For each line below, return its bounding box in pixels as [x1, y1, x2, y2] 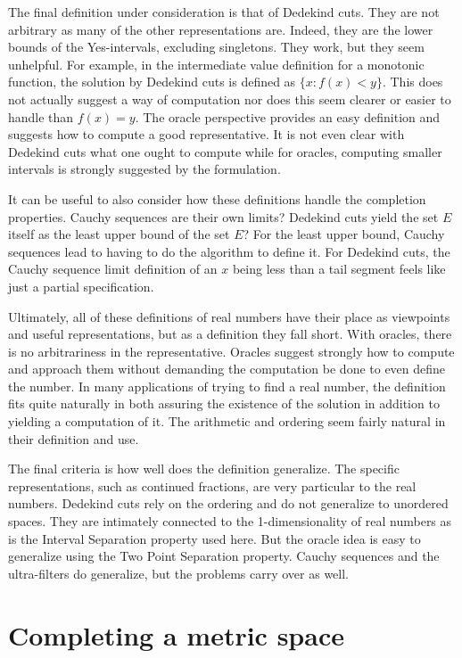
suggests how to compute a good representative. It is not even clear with [8, 125, 405, 144]
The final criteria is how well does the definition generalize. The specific [8, 459, 400, 478]
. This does [382, 72, 443, 91]
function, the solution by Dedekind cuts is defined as [8, 72, 296, 91]
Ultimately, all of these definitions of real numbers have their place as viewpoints [8, 307, 450, 325]
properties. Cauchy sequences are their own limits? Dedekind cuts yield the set [8, 207, 439, 226]
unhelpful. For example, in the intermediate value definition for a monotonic [8, 54, 425, 73]
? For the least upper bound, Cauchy [243, 225, 445, 243]
